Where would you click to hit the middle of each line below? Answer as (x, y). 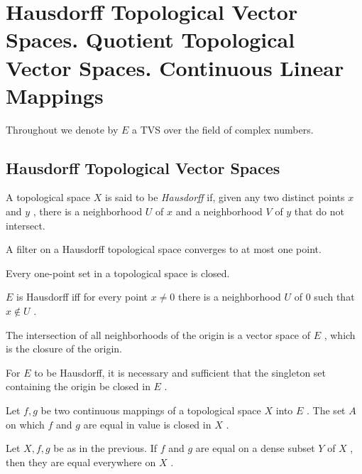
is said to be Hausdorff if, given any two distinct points (225, 197)
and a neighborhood (219, 211)
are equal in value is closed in (147, 424)
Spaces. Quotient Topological (150, 39)
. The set (326, 410)
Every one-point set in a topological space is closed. (118, 273)
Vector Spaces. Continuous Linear (175, 67)
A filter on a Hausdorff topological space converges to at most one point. (164, 249)
